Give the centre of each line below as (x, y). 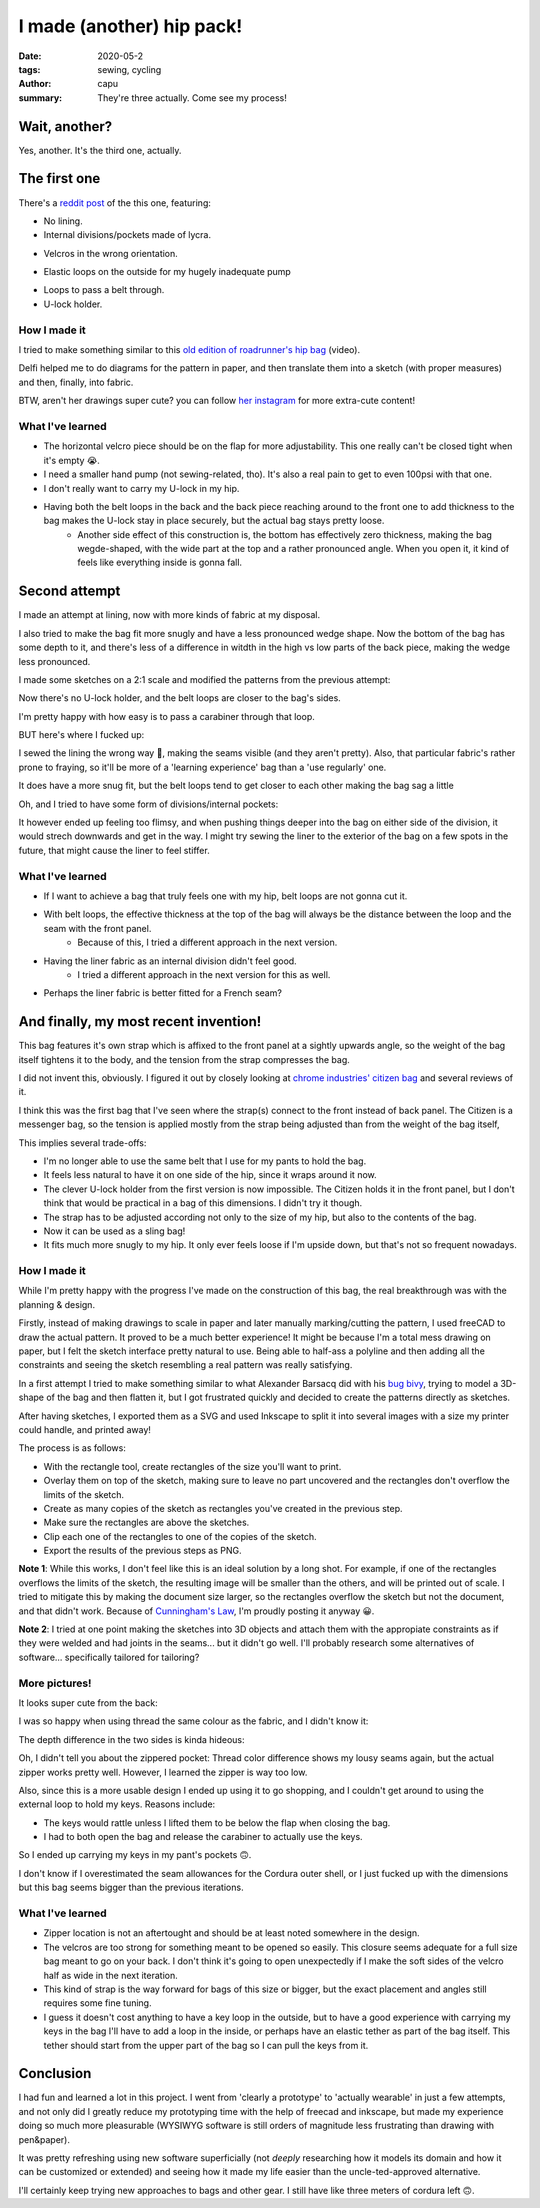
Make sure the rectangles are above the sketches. (146, 1522)
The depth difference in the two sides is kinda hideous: (131, 1739)
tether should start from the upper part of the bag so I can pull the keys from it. (206, 2045)
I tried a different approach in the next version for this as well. (204, 974)
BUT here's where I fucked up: (81, 735)
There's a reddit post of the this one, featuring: (115, 202)
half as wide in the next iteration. (111, 1975)
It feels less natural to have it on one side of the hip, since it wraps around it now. (210, 1175)
